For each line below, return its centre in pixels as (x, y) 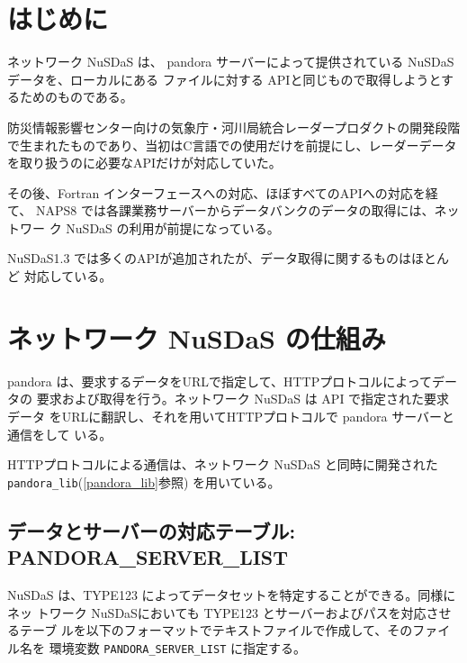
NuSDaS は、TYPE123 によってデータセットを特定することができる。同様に (232, 595)
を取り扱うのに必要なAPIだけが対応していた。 (144, 163)
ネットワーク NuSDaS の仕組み (197, 337)
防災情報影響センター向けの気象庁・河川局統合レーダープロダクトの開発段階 (234, 127)
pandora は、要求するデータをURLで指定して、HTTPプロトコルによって (220, 381)
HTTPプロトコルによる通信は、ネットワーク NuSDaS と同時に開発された (223, 464)
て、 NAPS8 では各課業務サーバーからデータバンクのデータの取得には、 (221, 210)
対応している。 (68, 276)
